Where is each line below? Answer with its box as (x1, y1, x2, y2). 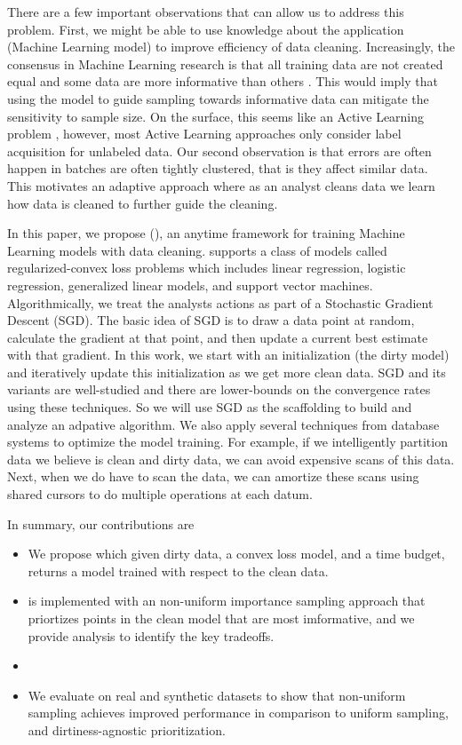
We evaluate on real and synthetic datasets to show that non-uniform (28, 686, 406, 704)
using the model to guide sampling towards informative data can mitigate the (7, 89, 429, 107)
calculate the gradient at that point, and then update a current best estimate (7, 328, 428, 346)
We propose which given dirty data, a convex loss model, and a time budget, (28, 544, 445, 563)
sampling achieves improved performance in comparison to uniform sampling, (28, 703, 449, 722)
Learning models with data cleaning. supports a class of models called (7, 241, 387, 259)
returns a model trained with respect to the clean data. (28, 561, 329, 580)
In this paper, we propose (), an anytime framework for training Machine (7, 224, 405, 242)
